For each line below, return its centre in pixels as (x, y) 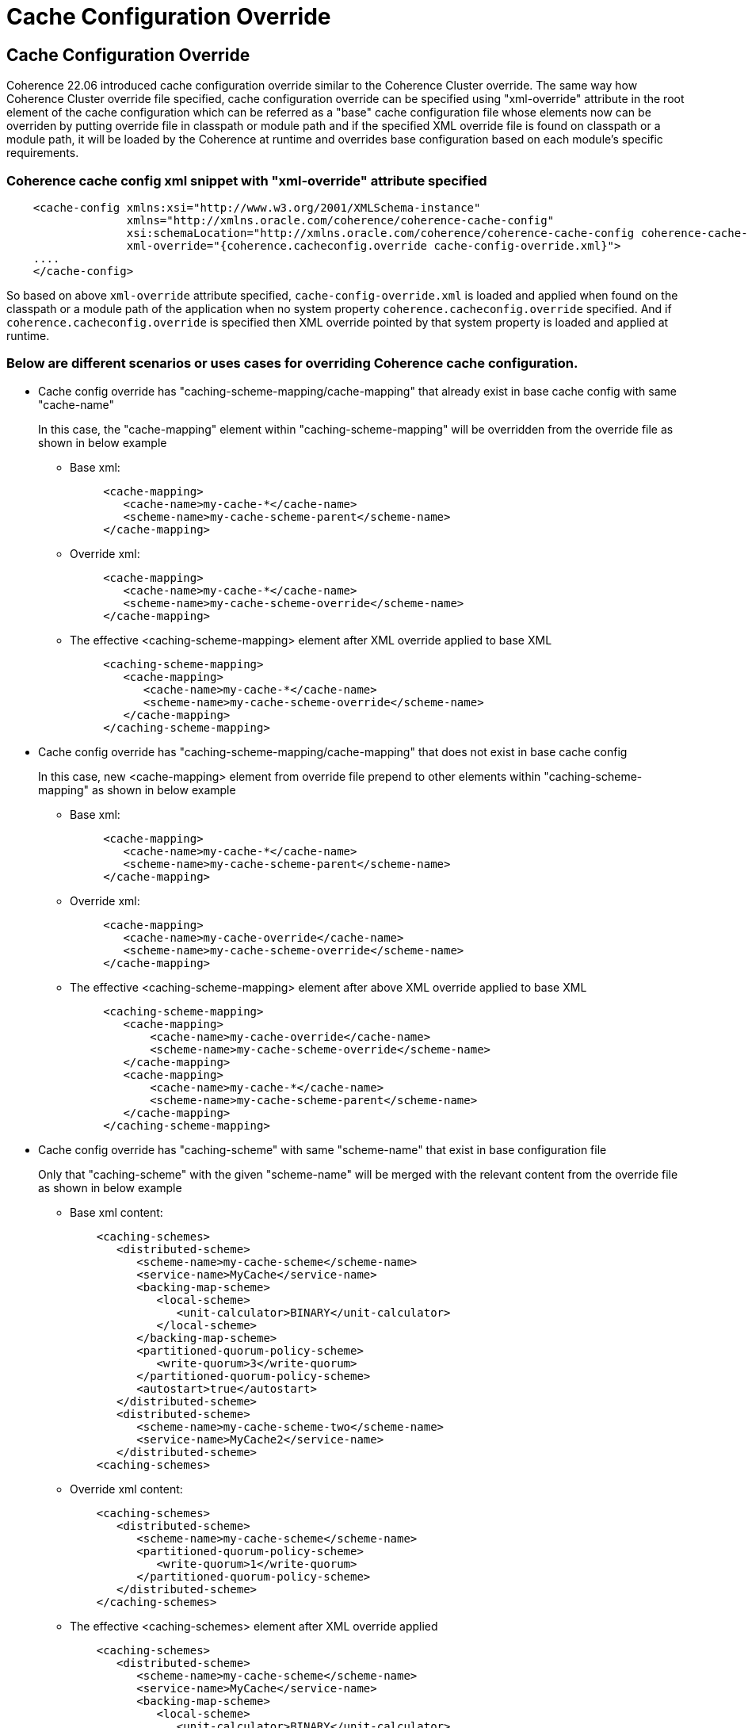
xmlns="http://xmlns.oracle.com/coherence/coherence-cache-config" (340, 220)
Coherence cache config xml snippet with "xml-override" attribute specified (247, 180)
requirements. (43, 153)
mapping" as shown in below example (137, 789)
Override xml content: (126, 1489)
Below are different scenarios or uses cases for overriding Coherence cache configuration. (292, 363)
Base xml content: (116, 1212)
